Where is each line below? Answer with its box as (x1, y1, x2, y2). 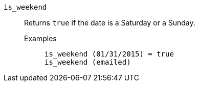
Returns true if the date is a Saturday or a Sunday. (24, 18, 195, 27)
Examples (24, 34, 57, 43)
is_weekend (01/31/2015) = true (45, 50, 174, 58)
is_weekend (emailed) (45, 58, 131, 66)
